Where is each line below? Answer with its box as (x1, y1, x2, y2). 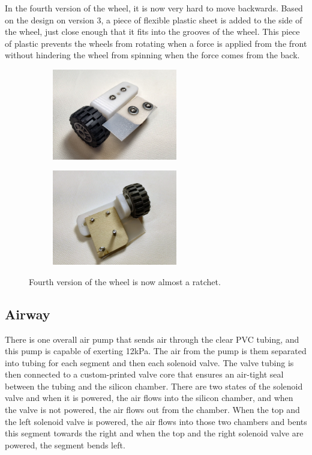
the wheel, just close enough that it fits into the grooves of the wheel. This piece (5, 25, 300, 38)
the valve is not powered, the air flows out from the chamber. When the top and (5, 403, 300, 416)
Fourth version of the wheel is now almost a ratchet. (29, 275, 221, 288)
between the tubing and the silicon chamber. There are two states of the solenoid (5, 379, 303, 392)
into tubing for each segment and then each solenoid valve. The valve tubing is (5, 356, 294, 369)
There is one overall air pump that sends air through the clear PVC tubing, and (5, 333, 299, 345)
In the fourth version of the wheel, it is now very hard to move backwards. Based (5, 2, 303, 14)
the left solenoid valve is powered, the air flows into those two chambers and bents (5, 415, 307, 427)
